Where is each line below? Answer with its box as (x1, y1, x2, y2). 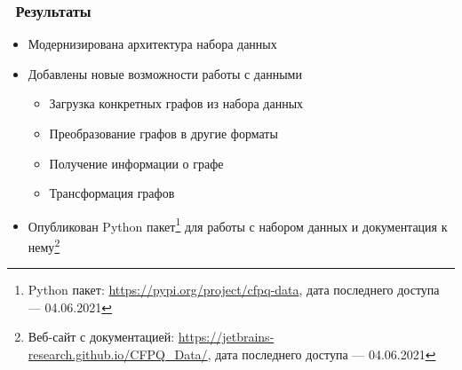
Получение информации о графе (49, 154, 224, 172)
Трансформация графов (49, 184, 175, 202)
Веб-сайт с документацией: (28, 327, 175, 346)
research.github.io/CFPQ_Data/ (28, 345, 208, 364)
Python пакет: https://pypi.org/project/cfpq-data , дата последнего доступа (28, 280, 440, 299)
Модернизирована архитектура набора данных (28, 35, 277, 53)
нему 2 (28, 235, 60, 256)
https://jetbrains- (178, 327, 275, 346)
